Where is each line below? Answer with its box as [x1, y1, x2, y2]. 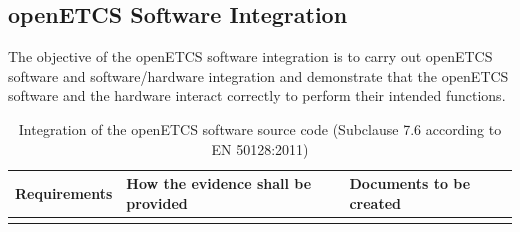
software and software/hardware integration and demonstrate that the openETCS [8, 65, 509, 86]
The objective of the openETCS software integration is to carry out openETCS [8, 46, 493, 67]
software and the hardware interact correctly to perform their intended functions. [8, 85, 506, 106]
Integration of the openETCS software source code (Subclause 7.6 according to [18, 118, 502, 139]
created [349, 192, 402, 213]
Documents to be [349, 173, 471, 194]
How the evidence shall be [126, 173, 312, 194]
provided [126, 192, 188, 213]
